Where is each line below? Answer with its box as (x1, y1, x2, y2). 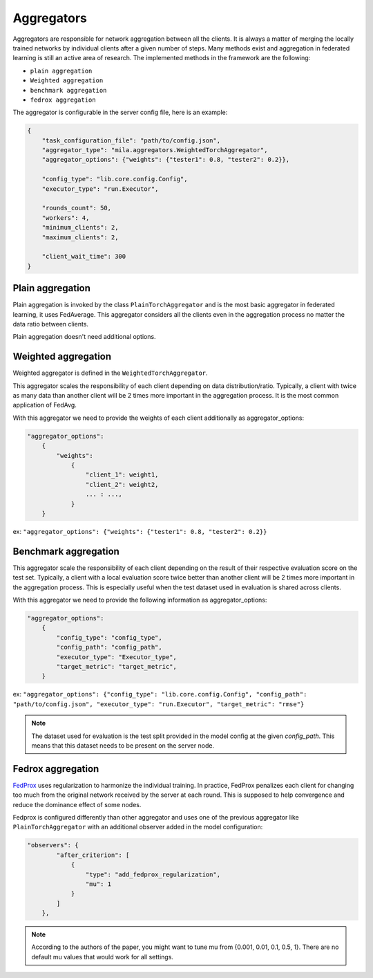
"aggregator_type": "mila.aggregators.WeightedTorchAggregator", (41, 146, 268, 154)
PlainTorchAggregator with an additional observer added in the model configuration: (12, 823, 263, 831)
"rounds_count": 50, (41, 204, 112, 212)
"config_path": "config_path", (56, 643, 162, 652)
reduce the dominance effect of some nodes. (12, 800, 142, 809)
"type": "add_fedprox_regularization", (85, 870, 221, 878)
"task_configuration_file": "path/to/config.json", (41, 136, 221, 145)
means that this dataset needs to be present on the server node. (31, 741, 214, 750)
